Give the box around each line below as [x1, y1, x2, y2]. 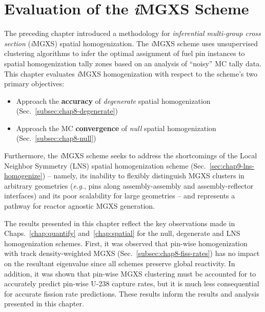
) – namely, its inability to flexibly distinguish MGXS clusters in [42, 170, 244, 181]
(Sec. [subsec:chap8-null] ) [16, 133, 96, 143]
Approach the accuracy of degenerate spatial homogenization [16, 95, 211, 106]
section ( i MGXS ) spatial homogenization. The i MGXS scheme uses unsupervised [4, 38, 258, 48]
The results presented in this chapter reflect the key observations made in [4, 217, 235, 228]
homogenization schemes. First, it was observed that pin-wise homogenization [4, 237, 248, 248]
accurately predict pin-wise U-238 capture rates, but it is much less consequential [4, 278, 259, 289]
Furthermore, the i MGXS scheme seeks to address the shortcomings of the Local [4, 150, 257, 161]
